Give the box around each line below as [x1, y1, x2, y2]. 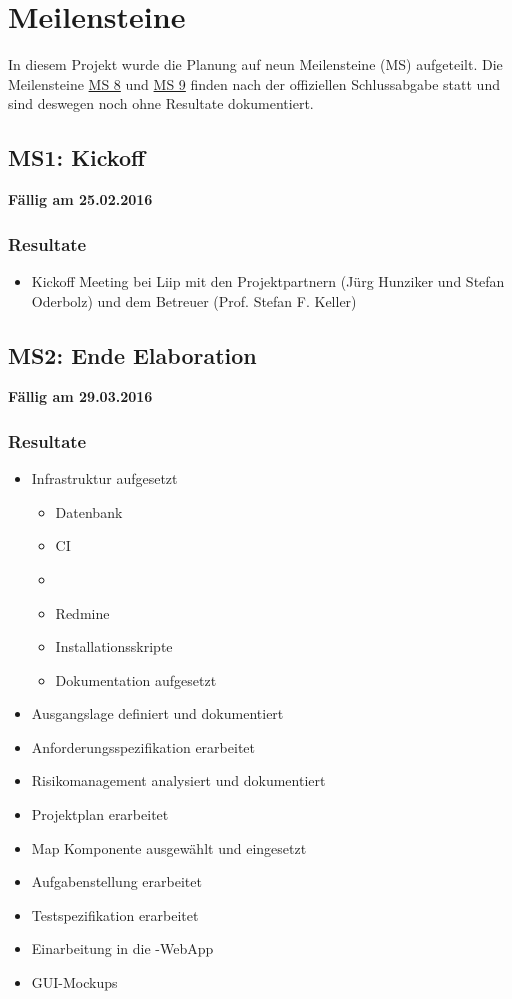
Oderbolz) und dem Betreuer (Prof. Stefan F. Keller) [31, 290, 357, 311]
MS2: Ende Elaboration [8, 339, 257, 370]
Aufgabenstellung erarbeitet [31, 871, 202, 892]
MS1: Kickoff [8, 142, 146, 173]
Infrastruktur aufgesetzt [31, 468, 178, 489]
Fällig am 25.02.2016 [8, 189, 153, 210]
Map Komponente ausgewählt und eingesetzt [31, 837, 307, 858]
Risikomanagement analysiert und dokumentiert [31, 770, 326, 791]
